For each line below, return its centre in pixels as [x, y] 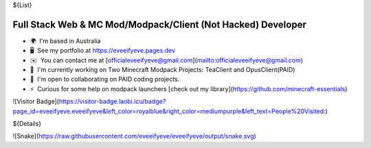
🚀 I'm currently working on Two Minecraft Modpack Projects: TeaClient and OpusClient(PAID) [162, 70]
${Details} [27, 124]
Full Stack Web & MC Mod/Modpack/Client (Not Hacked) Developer [160, 24]
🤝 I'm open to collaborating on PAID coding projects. [105, 79]
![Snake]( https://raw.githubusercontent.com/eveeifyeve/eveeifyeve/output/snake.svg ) [135, 136]
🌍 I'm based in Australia [65, 40]
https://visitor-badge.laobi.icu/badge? [112, 101]
